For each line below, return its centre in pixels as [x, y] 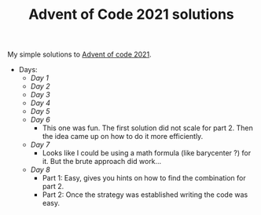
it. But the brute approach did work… [102, 162]
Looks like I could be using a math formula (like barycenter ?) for [147, 153]
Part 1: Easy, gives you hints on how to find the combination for [144, 178]
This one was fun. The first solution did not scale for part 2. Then [147, 128]
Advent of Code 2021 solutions [131, 15]
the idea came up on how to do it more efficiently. [123, 137]
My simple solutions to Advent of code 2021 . [79, 55]
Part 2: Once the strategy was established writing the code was [145, 195]
